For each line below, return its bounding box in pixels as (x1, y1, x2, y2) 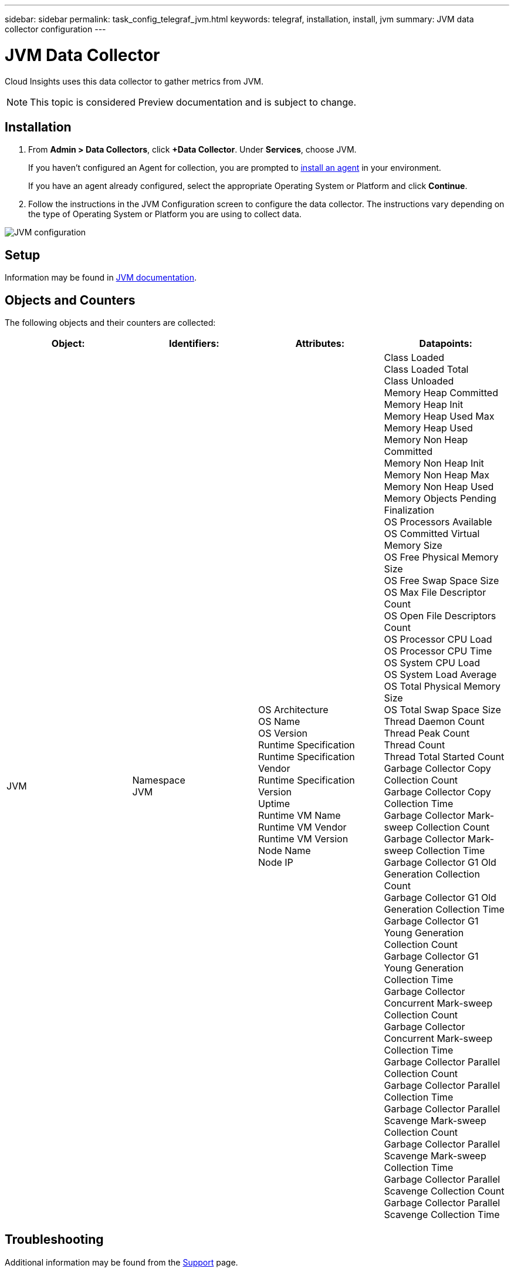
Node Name (258, 845, 311, 857)
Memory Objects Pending (384, 492, 496, 505)
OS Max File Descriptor (384, 586, 486, 599)
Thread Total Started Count (384, 751, 505, 763)
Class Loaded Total (384, 363, 469, 376)
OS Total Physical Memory (384, 680, 501, 693)
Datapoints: (419, 338, 472, 350)
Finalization (384, 504, 434, 517)
